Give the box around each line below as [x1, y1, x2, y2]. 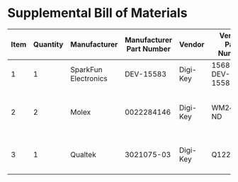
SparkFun [70, 64, 103, 74]
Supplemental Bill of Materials [7, 5, 188, 21]
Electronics [70, 73, 108, 83]
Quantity [33, 39, 64, 49]
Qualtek [70, 149, 97, 159]
